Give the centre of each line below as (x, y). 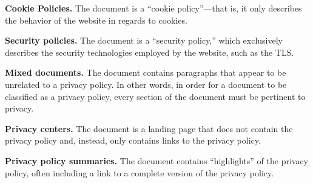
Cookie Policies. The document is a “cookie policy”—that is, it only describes (153, 8)
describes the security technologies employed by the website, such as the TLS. (150, 52)
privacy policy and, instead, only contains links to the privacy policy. (133, 140)
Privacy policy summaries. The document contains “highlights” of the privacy (157, 160)
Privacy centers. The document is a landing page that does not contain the (149, 128)
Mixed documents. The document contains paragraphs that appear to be (146, 72)
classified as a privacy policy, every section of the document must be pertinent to (155, 96)
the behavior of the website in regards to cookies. (96, 20)
